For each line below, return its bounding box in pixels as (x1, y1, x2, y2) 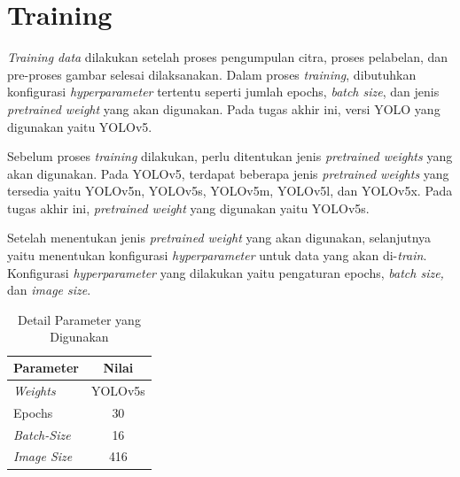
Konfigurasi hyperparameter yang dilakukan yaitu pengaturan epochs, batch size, (7, 263, 444, 281)
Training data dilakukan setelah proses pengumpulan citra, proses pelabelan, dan (7, 48, 448, 66)
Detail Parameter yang (17, 310, 141, 328)
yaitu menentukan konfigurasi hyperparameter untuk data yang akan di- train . (7, 246, 427, 265)
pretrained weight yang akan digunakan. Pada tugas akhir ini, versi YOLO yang (7, 99, 441, 118)
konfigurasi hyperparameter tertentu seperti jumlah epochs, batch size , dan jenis (7, 82, 440, 101)
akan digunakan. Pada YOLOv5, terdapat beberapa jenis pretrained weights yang (7, 164, 449, 182)
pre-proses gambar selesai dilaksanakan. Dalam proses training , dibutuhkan (7, 65, 417, 83)
